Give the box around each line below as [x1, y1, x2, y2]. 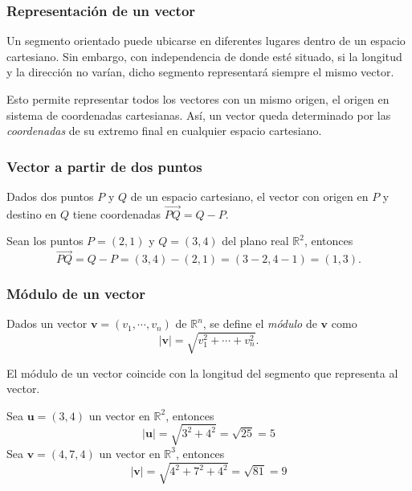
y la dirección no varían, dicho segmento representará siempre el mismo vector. [6, 63, 394, 80]
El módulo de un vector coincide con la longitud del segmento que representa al [6, 364, 398, 381]
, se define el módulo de [202, 315, 317, 332]
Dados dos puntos [6, 188, 94, 204]
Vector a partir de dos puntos [6, 156, 202, 176]
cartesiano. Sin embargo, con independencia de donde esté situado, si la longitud [6, 47, 402, 64]
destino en [6, 205, 57, 222]
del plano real [222, 232, 289, 249]
